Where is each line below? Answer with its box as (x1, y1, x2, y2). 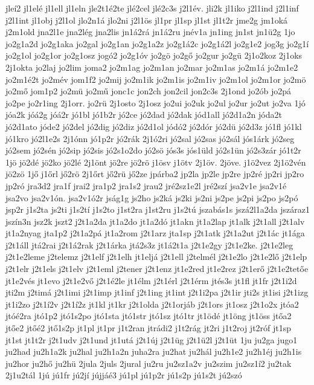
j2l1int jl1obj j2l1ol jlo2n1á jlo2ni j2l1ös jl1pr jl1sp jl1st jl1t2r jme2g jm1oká (5, 13, 288, 26)
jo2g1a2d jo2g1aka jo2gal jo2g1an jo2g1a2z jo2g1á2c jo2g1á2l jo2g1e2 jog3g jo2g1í (5, 37, 309, 50)
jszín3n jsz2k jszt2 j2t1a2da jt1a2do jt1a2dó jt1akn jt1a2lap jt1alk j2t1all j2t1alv (5, 215, 305, 227)
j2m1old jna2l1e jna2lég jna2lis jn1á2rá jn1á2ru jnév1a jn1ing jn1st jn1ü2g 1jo (5, 25, 295, 38)
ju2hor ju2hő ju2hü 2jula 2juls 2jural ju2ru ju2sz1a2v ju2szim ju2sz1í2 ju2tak (5, 357, 292, 369)
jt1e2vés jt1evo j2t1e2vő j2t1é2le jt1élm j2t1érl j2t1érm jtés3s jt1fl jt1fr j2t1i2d (5, 274, 297, 286)
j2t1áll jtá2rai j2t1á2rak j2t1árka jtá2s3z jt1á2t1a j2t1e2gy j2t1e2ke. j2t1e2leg (5, 238, 293, 251)
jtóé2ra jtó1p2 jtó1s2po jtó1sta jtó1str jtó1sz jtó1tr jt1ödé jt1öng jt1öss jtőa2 (5, 309, 292, 322)
